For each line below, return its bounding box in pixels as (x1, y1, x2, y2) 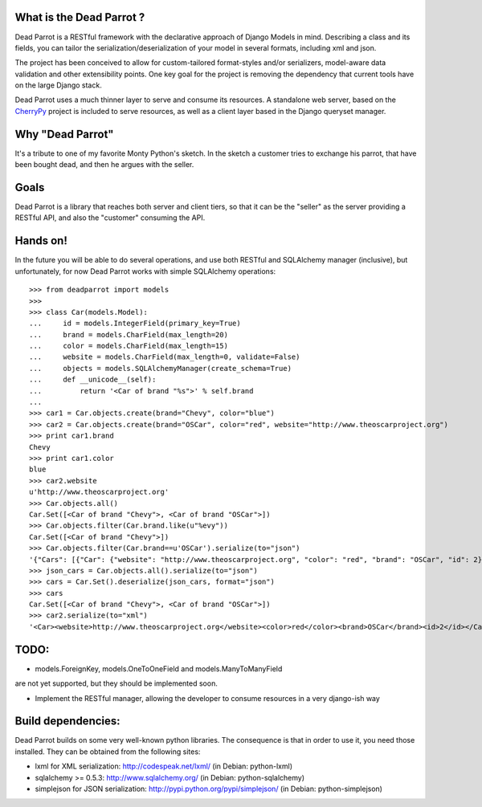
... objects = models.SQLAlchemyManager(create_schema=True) (29, 364, 292, 373)
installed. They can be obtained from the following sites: (14, 747, 201, 756)
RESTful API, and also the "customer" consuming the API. (14, 213, 206, 222)
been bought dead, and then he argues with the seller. (14, 160, 194, 169)
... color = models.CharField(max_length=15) (29, 341, 229, 351)
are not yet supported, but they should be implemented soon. (14, 679, 219, 688)
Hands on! (14, 234, 67, 248)
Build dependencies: (14, 715, 120, 728)
